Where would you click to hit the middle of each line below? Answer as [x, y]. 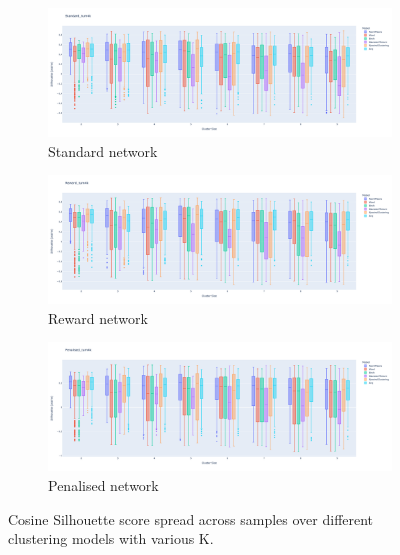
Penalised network [103, 484]
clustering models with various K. [111, 538]
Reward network [98, 317]
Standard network [103, 150]
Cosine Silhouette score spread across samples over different [191, 518]
